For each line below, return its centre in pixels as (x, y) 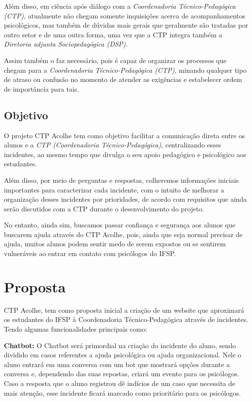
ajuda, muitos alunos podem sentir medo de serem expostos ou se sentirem (115, 244)
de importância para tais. (42, 88)
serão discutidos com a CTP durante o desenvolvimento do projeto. (104, 208)
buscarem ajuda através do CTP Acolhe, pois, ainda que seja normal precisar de (123, 234)
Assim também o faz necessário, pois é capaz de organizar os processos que (115, 60)
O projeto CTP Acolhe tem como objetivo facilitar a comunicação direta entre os (125, 135)
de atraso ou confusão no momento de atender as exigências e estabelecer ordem (123, 79)
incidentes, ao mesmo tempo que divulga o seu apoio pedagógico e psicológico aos (125, 154)
